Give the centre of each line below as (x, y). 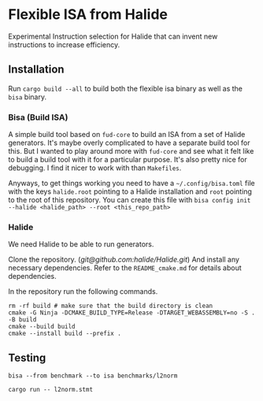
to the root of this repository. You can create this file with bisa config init (130, 200)
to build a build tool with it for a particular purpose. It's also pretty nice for (128, 160)
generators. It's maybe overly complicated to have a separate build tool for (129, 143)
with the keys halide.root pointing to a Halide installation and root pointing (130, 191)
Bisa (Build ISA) (38, 117)
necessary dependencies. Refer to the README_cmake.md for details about (125, 268)
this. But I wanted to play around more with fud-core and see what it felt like (131, 151)
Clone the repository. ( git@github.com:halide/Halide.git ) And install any (124, 260)
